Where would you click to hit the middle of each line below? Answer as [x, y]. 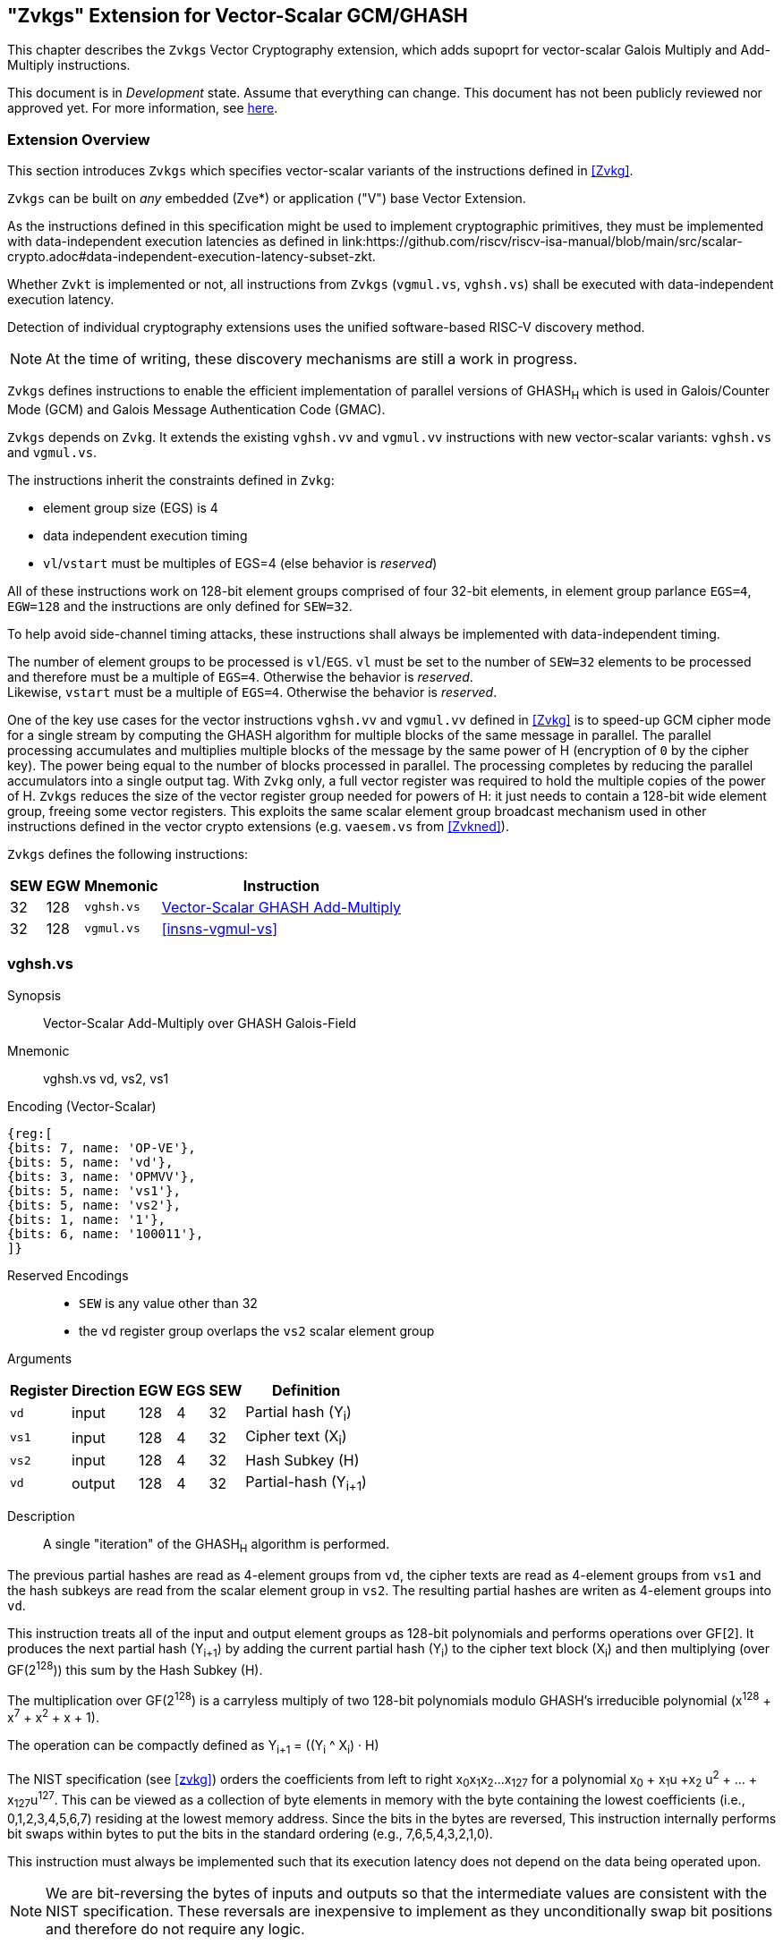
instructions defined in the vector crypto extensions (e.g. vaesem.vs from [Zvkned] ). [258, 826]
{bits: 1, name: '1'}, [87, 1219]
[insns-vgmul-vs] [219, 928]
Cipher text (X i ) [296, 1437]
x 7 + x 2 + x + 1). [53, 1716]
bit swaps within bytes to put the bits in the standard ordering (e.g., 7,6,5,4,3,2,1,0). [250, 1833]
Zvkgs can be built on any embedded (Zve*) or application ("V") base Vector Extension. [267, 199]
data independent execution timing [145, 535]
